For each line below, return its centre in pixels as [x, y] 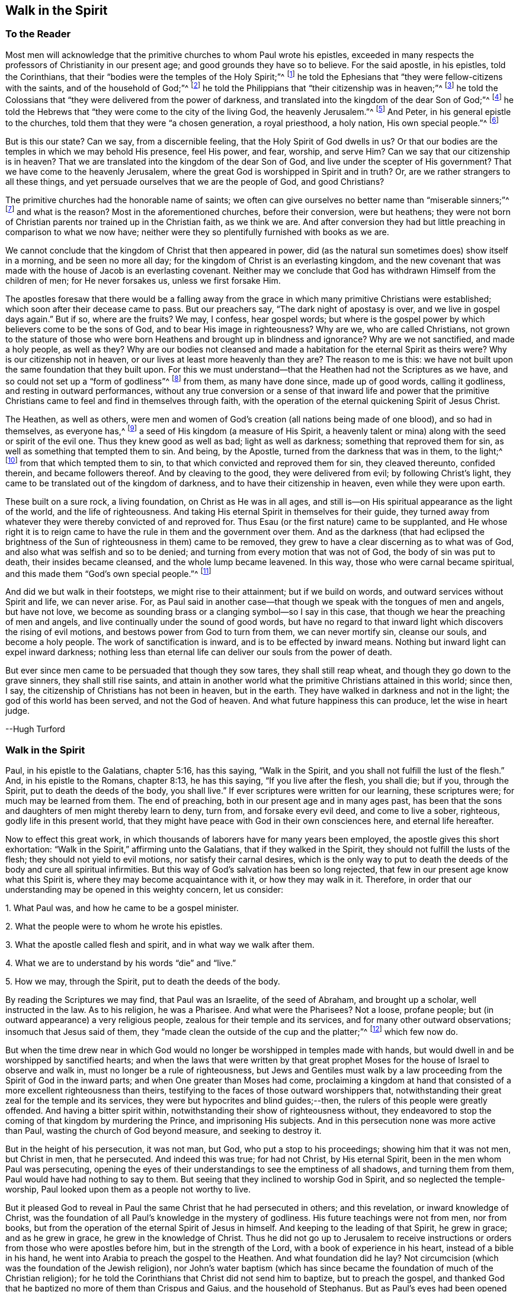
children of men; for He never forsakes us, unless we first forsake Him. [143, 280]
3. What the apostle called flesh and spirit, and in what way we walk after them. [160, 945]
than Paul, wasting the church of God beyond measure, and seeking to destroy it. [164, 1130]
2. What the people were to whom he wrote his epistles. [114, 926]
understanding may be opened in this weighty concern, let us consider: [145, 890]
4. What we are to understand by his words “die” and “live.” [121, 963]
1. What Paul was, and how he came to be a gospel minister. [122, 908]
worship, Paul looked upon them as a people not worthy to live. [128, 1189]
